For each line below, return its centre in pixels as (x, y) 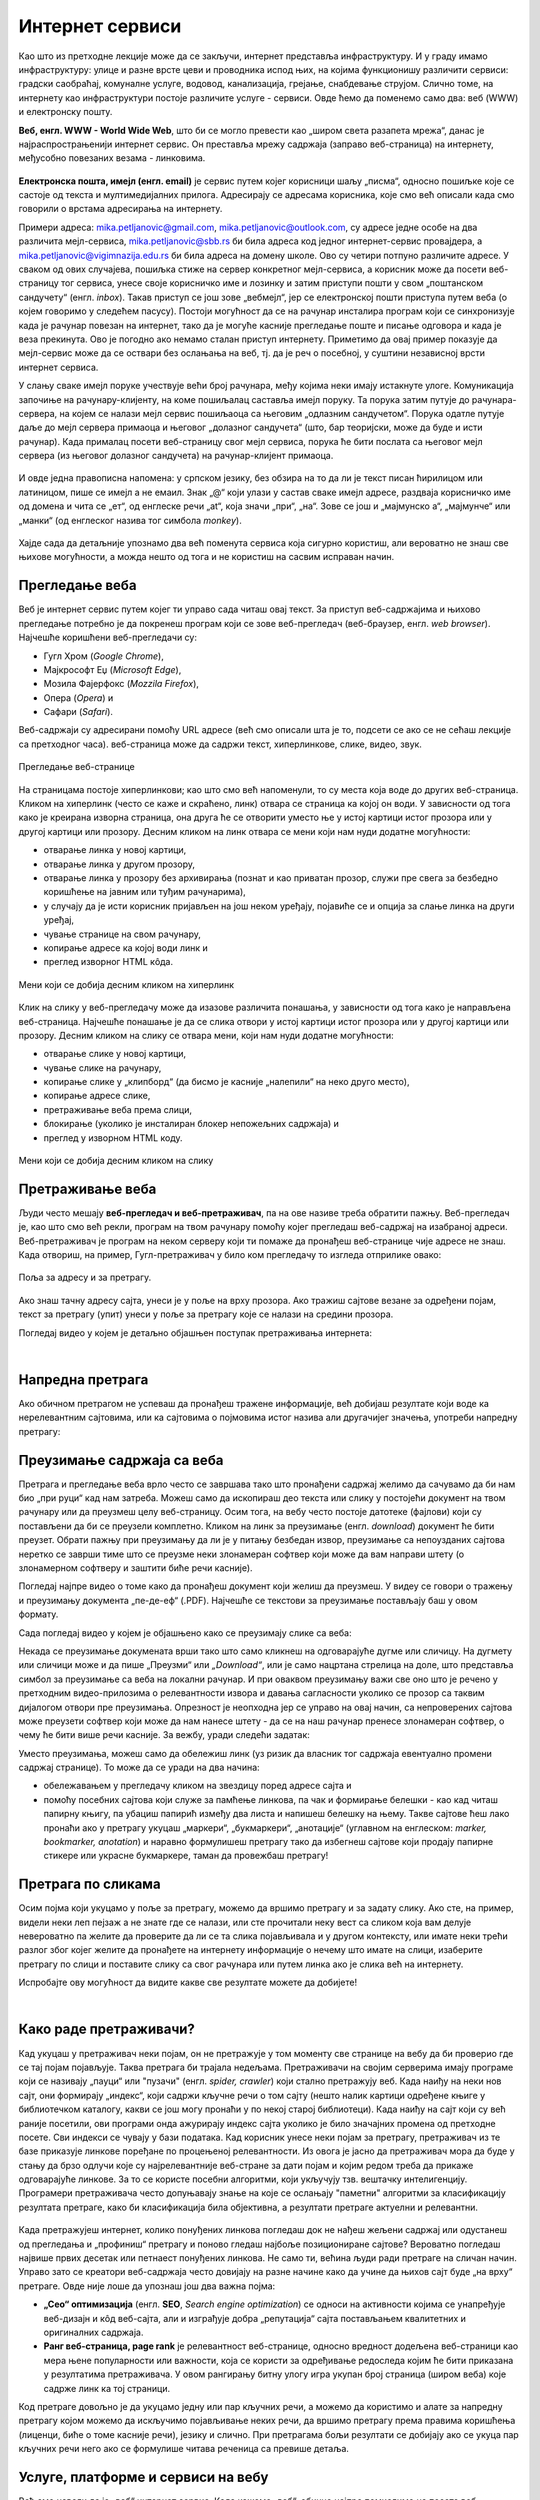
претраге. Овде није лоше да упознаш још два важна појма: (147, 2286)
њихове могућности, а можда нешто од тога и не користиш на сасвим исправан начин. (206, 557)
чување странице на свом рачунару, (122, 934)
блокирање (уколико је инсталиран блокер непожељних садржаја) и (191, 1124)
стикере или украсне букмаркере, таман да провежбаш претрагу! (186, 1856)
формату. (38, 1614)
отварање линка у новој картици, (115, 850)
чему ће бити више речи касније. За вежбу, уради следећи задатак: (164, 1735)
